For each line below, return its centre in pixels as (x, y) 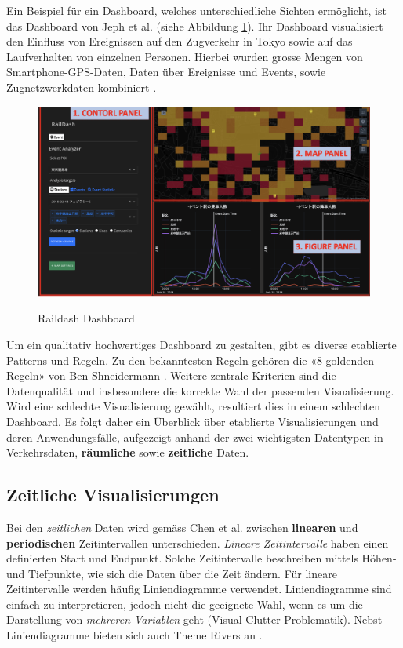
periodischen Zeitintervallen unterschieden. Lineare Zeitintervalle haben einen (198, 542)
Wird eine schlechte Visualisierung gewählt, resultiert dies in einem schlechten (193, 406)
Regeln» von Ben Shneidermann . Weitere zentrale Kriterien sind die (171, 375)
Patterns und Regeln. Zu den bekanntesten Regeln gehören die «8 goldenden (191, 360)
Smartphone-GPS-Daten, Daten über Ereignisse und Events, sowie (166, 72)
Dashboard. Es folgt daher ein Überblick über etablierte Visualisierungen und (192, 421)
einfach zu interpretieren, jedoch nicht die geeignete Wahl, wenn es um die (185, 604)
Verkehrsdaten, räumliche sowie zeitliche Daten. (128, 452)
